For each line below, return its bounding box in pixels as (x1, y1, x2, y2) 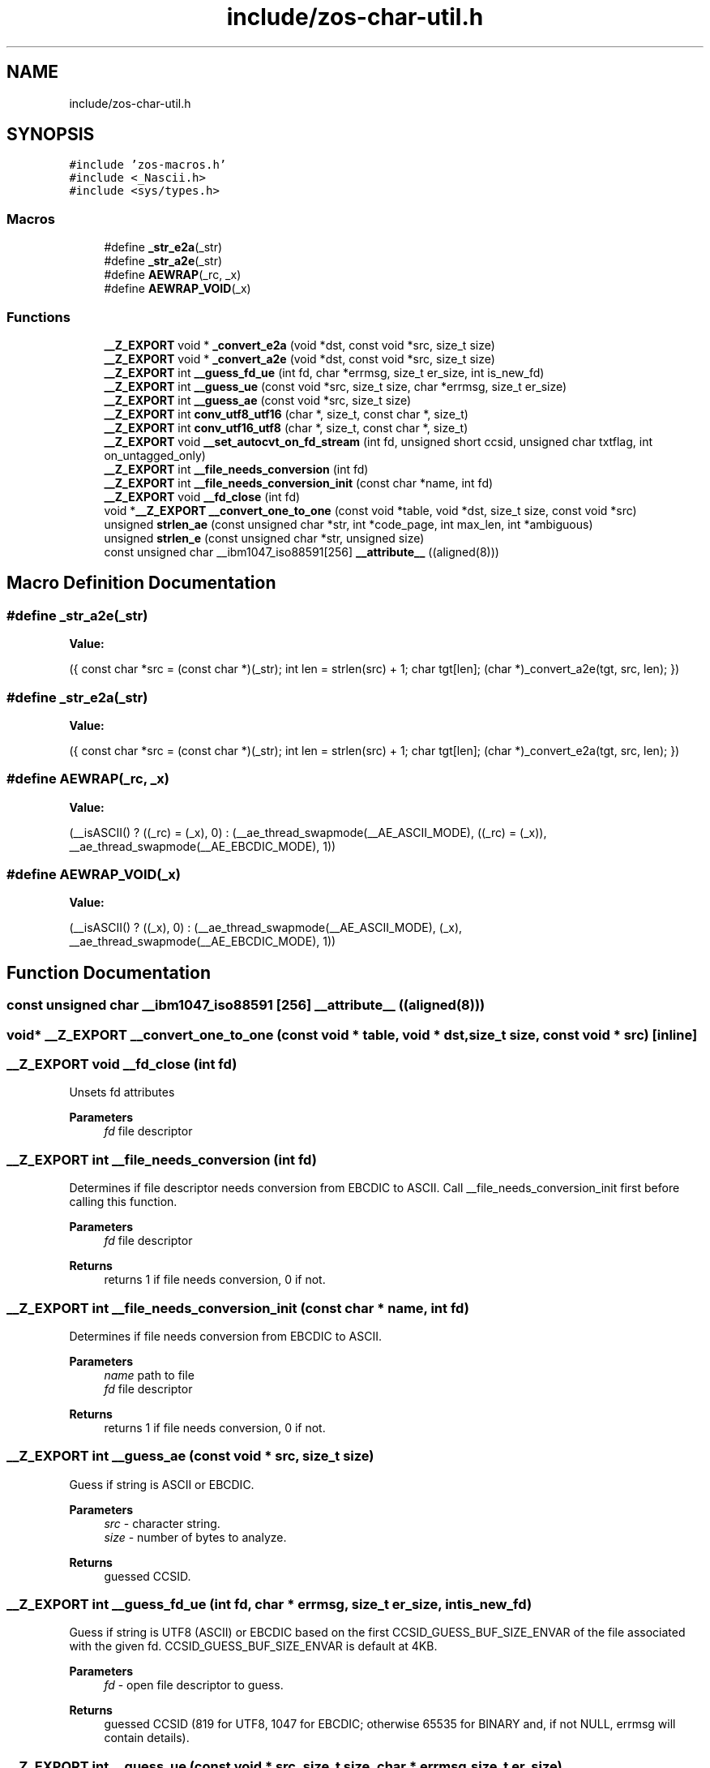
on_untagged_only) (104, 448, 206, 462)
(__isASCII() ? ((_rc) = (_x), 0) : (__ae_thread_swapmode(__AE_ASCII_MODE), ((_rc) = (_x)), (69, 825, 547, 839)
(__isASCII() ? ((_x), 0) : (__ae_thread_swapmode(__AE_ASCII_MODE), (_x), (69, 920, 463, 935)
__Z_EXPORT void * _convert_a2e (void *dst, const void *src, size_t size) (104, 351, 495, 366)
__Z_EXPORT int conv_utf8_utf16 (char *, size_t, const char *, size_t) (104, 406, 468, 421)
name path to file (104, 1367, 195, 1382)
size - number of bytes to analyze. (104, 1530, 287, 1544)
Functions (6, 308, 71, 325)
